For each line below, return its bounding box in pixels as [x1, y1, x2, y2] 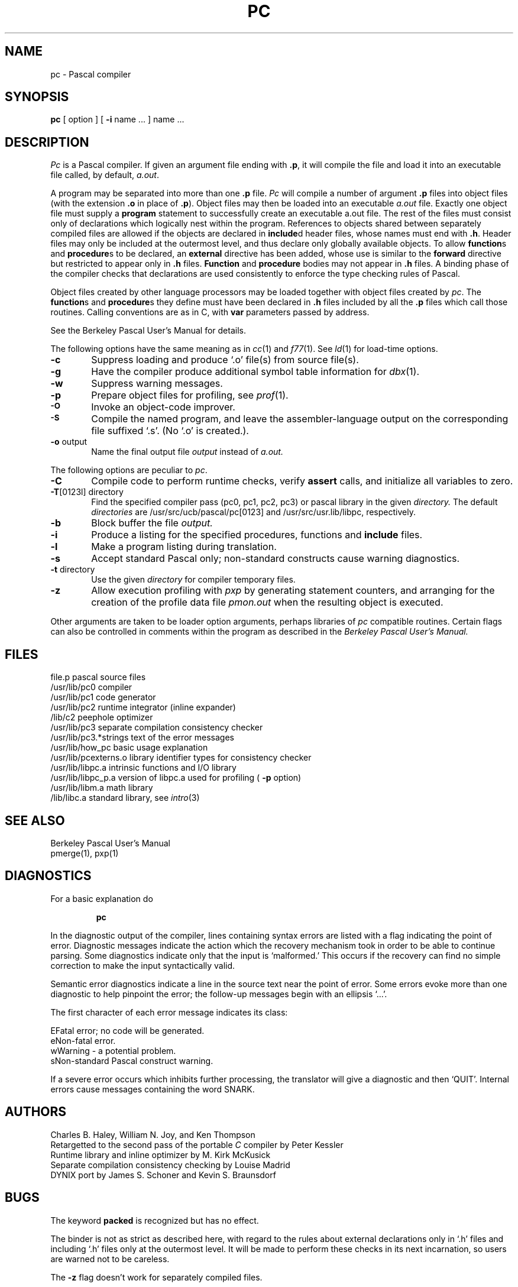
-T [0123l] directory [50, 487, 124, 497]
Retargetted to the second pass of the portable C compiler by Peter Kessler [50, 1139, 344, 1150]
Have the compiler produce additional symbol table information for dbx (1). [91, 366, 420, 378]
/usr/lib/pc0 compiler [50, 682, 132, 693]
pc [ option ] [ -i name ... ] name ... [50, 114, 184, 125]
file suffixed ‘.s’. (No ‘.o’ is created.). [91, 425, 249, 437]
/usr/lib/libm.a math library [50, 782, 153, 793]
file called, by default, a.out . [50, 170, 159, 180]
